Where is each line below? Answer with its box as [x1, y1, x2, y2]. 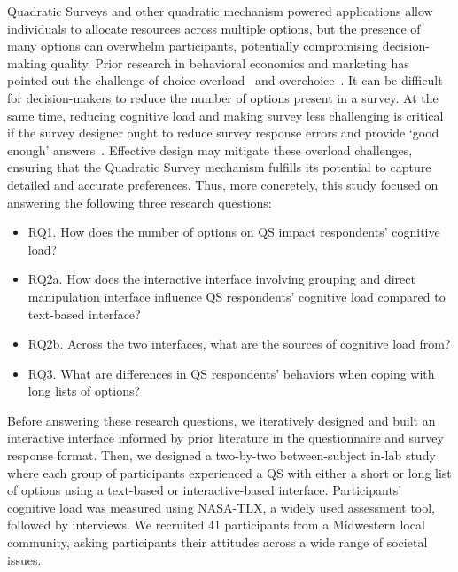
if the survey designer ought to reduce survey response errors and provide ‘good [7, 123, 439, 142]
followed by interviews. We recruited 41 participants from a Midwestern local [7, 515, 425, 534]
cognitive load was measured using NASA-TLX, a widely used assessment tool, [7, 498, 436, 516]
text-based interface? [27, 304, 141, 323]
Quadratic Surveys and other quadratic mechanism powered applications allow [7, 2, 433, 20]
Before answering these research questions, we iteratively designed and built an [7, 411, 436, 429]
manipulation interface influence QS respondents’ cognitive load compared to [27, 286, 446, 305]
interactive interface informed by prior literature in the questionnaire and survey [7, 428, 444, 447]
